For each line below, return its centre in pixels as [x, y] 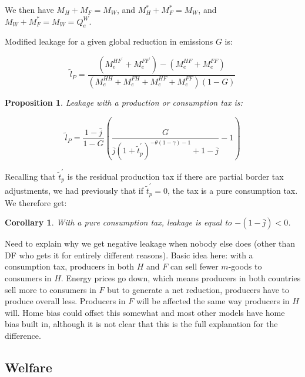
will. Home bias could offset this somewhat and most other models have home [145, 312]
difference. [23, 335]
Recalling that [30, 176]
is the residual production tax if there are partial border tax [175, 176]
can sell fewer [194, 266]
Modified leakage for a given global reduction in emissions [109, 41]
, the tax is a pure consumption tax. [233, 191]
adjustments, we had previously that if [74, 191]
